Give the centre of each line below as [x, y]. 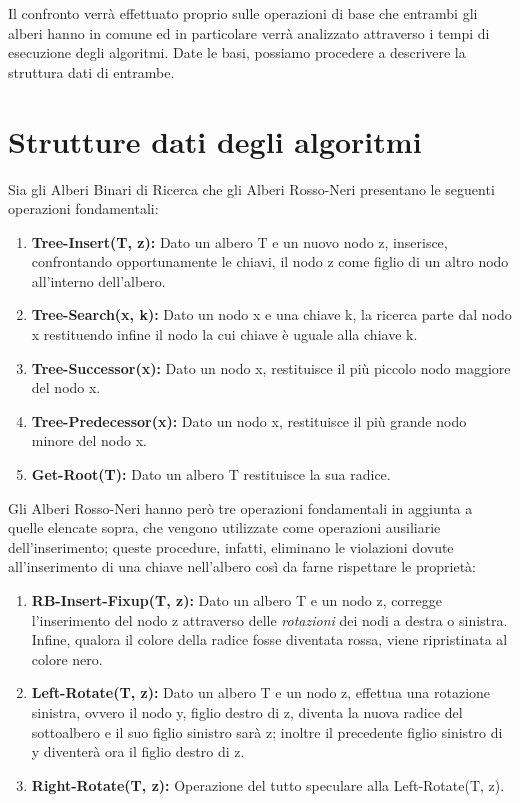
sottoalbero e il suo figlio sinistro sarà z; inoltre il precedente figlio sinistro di [267, 731]
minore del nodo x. [89, 440]
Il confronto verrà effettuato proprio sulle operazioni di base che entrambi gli [243, 13]
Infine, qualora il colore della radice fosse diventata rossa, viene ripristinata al [269, 639]
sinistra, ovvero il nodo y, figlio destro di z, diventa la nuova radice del [247, 711]
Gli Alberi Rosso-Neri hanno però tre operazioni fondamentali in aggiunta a [240, 507]
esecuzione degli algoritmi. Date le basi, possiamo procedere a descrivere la [237, 52]
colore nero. [67, 658]
